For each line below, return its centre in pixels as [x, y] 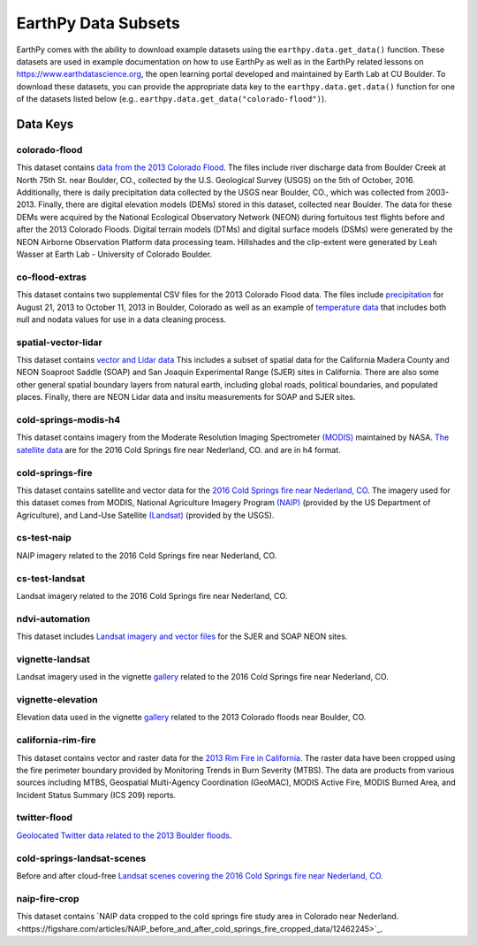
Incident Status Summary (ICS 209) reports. [96, 795]
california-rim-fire [56, 741]
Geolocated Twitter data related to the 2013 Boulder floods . [124, 835]
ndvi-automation [53, 618]
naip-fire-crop [48, 898]
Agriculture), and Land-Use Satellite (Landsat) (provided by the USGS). [145, 515]
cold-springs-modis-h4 [68, 420]
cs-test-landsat [51, 578]
